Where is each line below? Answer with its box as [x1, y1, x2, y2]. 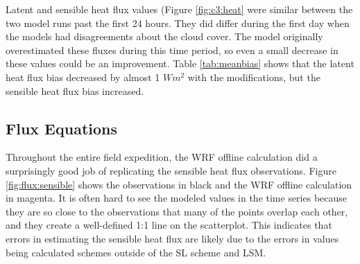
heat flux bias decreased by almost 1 [6, 69, 160, 84]
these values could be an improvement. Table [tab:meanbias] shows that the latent [6, 56, 354, 71]
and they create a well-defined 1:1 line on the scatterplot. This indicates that [6, 218, 332, 232]
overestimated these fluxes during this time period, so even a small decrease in [6, 42, 338, 57]
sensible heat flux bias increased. [6, 83, 144, 98]
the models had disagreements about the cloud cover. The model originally [6, 29, 323, 44]
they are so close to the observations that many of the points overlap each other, [6, 204, 348, 218]
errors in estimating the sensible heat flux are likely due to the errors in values [6, 231, 339, 245]
